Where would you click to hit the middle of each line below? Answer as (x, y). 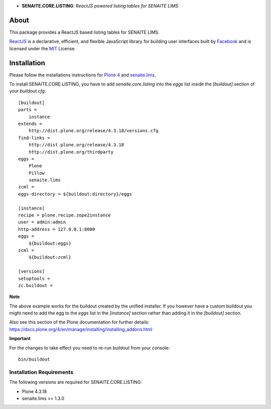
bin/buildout (34, 360)
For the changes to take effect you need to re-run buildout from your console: (90, 348)
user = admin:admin (42, 222)
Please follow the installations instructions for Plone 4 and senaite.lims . (83, 75)
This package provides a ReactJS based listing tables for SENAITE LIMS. (85, 32)
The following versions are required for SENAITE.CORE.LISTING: (76, 382)
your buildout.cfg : (28, 91)
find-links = (34, 138)
